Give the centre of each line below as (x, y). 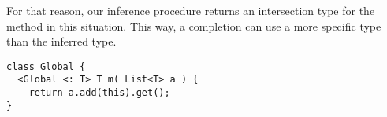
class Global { (46, 66)
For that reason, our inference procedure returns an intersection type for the (191, 10)
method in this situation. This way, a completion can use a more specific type (194, 26)
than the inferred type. (61, 41)
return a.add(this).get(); (99, 93)
